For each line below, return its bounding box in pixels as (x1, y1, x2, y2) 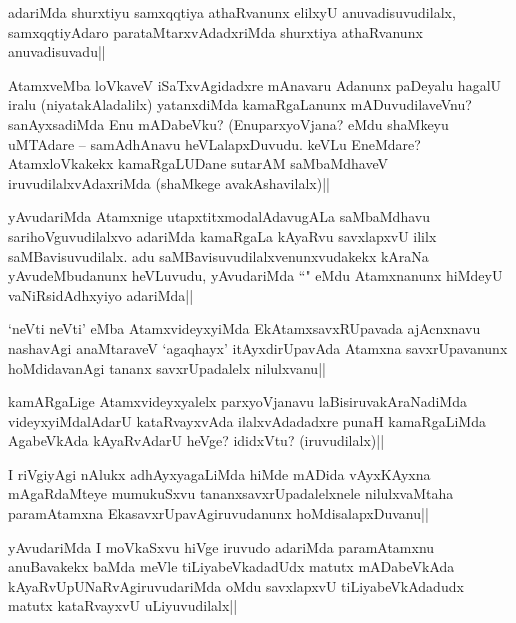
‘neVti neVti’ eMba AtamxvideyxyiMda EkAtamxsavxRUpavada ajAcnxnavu (8, 318, 481, 339)
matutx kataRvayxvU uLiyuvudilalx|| (8, 595, 238, 616)
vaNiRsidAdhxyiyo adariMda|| (8, 284, 194, 305)
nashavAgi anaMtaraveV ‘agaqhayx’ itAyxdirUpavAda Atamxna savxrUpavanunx (8, 337, 508, 358)
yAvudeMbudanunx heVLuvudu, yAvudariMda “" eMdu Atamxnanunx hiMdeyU (8, 265, 503, 286)
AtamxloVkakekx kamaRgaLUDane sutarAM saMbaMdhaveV (8, 153, 388, 174)
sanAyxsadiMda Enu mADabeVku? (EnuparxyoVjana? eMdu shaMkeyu (8, 113, 449, 134)
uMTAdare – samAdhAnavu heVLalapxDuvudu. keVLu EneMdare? (8, 133, 421, 154)
